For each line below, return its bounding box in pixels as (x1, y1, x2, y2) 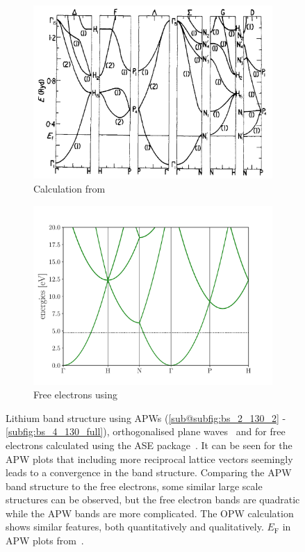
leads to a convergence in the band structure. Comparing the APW (6, 465, 292, 480)
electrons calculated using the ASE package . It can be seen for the (6, 437, 292, 452)
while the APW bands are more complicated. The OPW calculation (6, 505, 294, 520)
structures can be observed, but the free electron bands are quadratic (6, 492, 300, 507)
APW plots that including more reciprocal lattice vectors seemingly (6, 451, 293, 466)
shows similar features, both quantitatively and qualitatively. (6, 519, 264, 534)
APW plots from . (6, 533, 84, 548)
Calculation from (33, 181, 106, 195)
